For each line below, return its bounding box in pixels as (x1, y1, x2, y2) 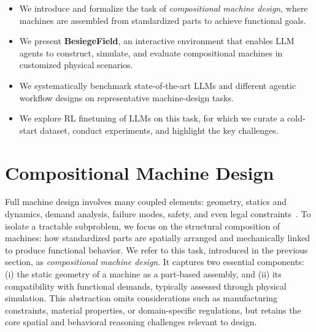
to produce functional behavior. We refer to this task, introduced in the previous (5, 243, 308, 256)
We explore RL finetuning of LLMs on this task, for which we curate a (19, 112, 285, 125)
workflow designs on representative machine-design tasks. (19, 91, 234, 104)
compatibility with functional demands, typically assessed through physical (5, 279, 287, 292)
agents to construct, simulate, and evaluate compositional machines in (19, 46, 283, 59)
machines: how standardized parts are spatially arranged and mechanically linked (5, 231, 310, 244)
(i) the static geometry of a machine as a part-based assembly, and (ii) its (5, 268, 282, 280)
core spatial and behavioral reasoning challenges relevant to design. (5, 315, 257, 328)
